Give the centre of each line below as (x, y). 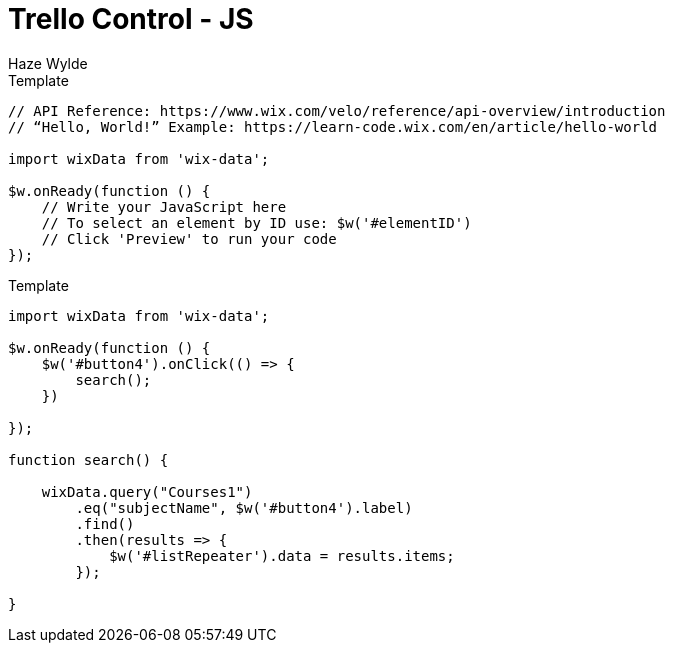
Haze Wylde (48, 63)
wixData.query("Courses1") (147, 491)
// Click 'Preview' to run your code (189, 238)
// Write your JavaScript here (164, 206)
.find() (105, 523)
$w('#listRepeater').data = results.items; (282, 555)
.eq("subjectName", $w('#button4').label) (244, 507)
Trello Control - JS (131, 19)
